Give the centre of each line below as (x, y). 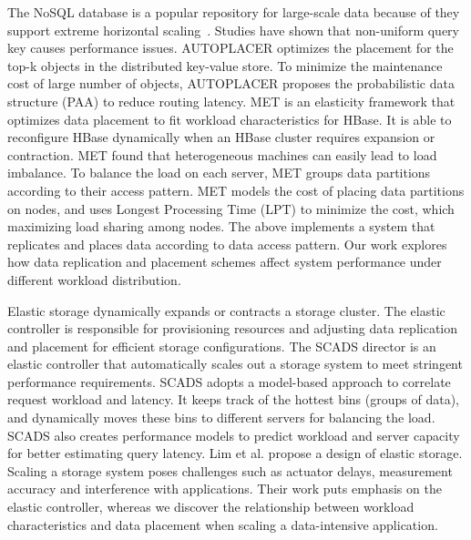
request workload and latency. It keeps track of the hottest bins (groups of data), (233, 399)
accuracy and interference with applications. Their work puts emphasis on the (225, 489)
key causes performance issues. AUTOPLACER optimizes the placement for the (230, 48)
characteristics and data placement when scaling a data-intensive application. (223, 524)
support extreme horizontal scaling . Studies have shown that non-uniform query (233, 30)
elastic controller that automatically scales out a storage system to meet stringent (235, 364)
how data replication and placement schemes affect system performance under (225, 262)
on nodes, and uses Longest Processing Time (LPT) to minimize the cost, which (231, 208)
